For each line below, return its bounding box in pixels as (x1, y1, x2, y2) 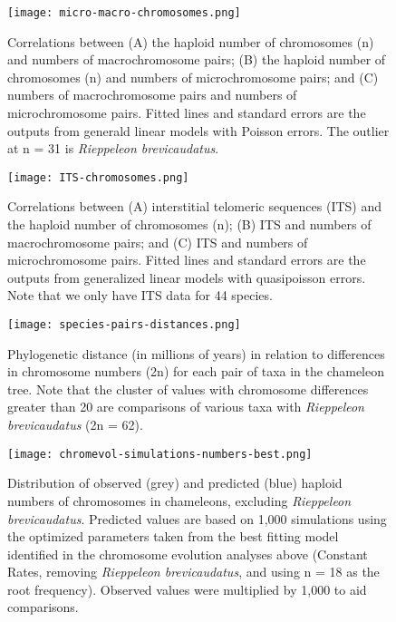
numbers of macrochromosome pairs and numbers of (7, 85, 297, 104)
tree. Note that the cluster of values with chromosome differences (7, 379, 369, 398)
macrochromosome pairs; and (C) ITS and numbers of (7, 232, 308, 251)
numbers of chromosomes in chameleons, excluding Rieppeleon (7, 491, 352, 510)
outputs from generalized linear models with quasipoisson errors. (7, 267, 366, 287)
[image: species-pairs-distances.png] (7, 318, 241, 332)
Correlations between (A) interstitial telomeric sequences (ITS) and (7, 197, 382, 216)
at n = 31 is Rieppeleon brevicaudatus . (7, 139, 219, 158)
